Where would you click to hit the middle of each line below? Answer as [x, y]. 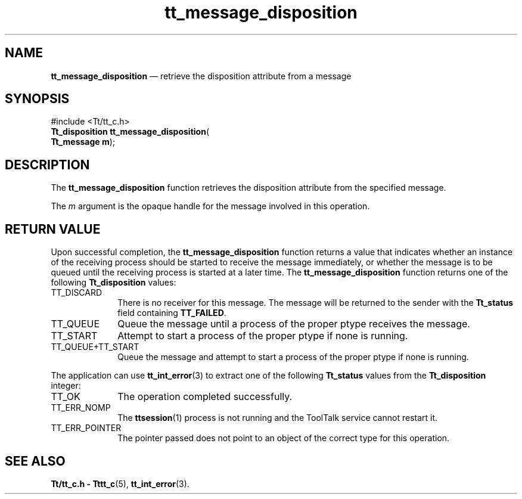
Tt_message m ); [83, 142]
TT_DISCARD [77, 293]
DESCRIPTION [47, 165]
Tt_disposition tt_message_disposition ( [130, 132]
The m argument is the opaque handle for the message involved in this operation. [210, 206]
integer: [66, 386]
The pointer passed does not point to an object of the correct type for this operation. [284, 438]
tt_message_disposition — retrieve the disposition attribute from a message [201, 76]
